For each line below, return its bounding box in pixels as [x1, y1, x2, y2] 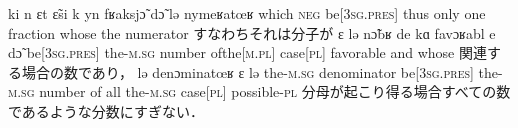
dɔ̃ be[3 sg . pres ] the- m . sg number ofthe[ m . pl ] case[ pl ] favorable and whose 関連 [8, 42, 487, 63]
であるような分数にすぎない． [8, 100, 204, 121]
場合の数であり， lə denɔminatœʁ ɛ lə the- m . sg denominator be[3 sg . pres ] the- [21, 61, 503, 82]
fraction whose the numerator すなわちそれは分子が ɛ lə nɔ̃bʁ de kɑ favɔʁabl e [8, 22, 496, 43]
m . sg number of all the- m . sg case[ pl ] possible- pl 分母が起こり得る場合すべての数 [8, 81, 511, 102]
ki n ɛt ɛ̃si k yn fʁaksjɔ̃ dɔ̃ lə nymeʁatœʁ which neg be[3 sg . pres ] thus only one [8, 3, 486, 23]
